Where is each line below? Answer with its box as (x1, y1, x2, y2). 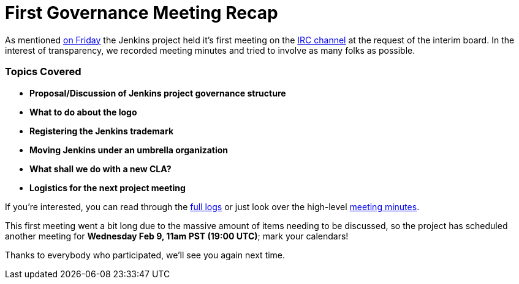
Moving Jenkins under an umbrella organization (29, 144, 229, 155)
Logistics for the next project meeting (29, 182, 186, 193)
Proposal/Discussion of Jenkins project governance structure (29, 87, 286, 98)
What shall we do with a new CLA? (29, 163, 172, 174)
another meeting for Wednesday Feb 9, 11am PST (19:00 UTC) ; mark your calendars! (5, 230, 349, 241)
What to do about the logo (29, 106, 137, 117)
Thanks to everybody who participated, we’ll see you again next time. (5, 249, 286, 260)
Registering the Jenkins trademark (29, 125, 174, 136)
